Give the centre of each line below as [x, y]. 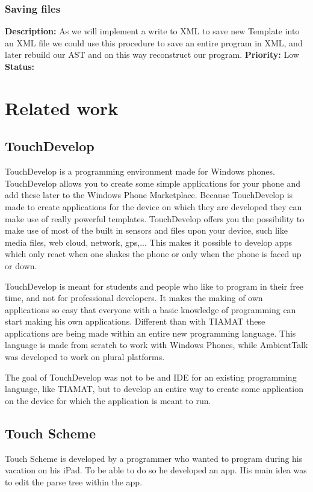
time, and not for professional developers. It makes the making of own [134, 298]
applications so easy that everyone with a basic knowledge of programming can [150, 309]
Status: [20, 66]
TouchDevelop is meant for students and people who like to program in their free [154, 286]
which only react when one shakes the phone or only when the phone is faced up [153, 254]
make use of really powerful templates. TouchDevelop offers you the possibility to [155, 218]
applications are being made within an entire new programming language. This [150, 333]
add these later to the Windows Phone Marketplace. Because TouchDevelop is [149, 195]
